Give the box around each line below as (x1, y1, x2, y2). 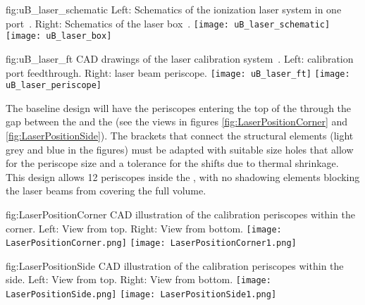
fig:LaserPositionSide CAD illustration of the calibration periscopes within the (6, 258, 344, 273)
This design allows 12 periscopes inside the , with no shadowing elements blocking (6, 169, 360, 184)
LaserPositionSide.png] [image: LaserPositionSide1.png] (6, 290, 277, 300)
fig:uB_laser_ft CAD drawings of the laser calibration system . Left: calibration (6, 51, 354, 66)
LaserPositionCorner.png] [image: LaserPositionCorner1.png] (6, 238, 297, 249)
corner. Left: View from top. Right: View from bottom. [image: (6, 220, 282, 235)
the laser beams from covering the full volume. (6, 183, 206, 198)
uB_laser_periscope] (6, 80, 102, 91)
